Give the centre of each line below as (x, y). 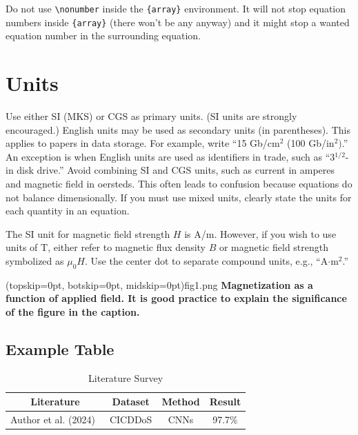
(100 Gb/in (311, 143)
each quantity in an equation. (68, 211)
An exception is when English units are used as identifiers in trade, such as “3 (170, 156)
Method (181, 402)
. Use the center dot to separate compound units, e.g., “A (206, 260)
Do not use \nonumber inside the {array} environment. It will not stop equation (176, 8)
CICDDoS (131, 419)
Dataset (131, 402)
